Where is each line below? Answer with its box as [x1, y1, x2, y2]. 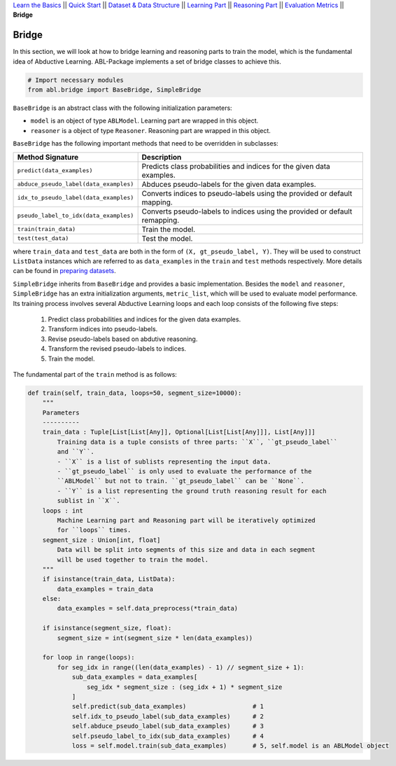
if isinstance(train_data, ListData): [42, 575, 176, 583]
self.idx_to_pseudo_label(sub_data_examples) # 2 [71, 712, 264, 720]
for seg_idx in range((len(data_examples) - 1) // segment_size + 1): [57, 663, 304, 671]
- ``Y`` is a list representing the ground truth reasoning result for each [57, 487, 327, 495]
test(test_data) [17, 235, 69, 242]
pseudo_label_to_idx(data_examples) [17, 212, 134, 220]
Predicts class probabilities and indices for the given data [141, 161, 330, 171]
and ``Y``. [57, 448, 94, 456]
